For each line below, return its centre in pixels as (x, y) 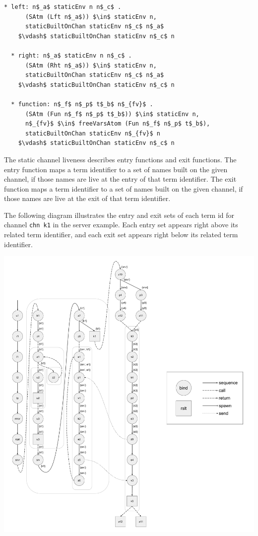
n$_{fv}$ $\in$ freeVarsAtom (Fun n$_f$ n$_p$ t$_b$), (118, 124)
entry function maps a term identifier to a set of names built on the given (116, 169)
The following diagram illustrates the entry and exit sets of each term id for (119, 215)
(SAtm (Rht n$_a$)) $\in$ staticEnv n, (91, 65)
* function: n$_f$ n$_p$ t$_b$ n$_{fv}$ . (82, 104)
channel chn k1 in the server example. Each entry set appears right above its (121, 225)
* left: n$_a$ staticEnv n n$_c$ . (63, 7)
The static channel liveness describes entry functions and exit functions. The (120, 159)
